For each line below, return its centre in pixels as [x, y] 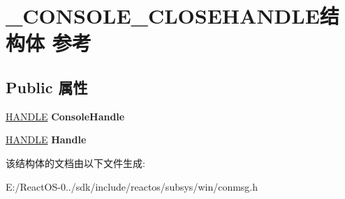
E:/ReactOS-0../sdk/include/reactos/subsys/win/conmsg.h [132, 186]
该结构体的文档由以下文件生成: [75, 162]
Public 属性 [47, 87]
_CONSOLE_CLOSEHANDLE [163, 16]
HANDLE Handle [46, 140]
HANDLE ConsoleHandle [65, 116]
